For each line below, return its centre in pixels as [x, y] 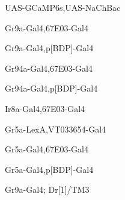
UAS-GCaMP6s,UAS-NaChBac [63, 7]
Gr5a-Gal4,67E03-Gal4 [47, 149]
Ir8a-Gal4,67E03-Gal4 [45, 108]
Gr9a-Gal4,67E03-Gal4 [47, 27]
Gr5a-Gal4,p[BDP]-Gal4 [49, 169]
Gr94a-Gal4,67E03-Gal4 [49, 68]
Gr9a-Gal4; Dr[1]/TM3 [47, 189]
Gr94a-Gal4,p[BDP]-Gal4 [51, 88]
